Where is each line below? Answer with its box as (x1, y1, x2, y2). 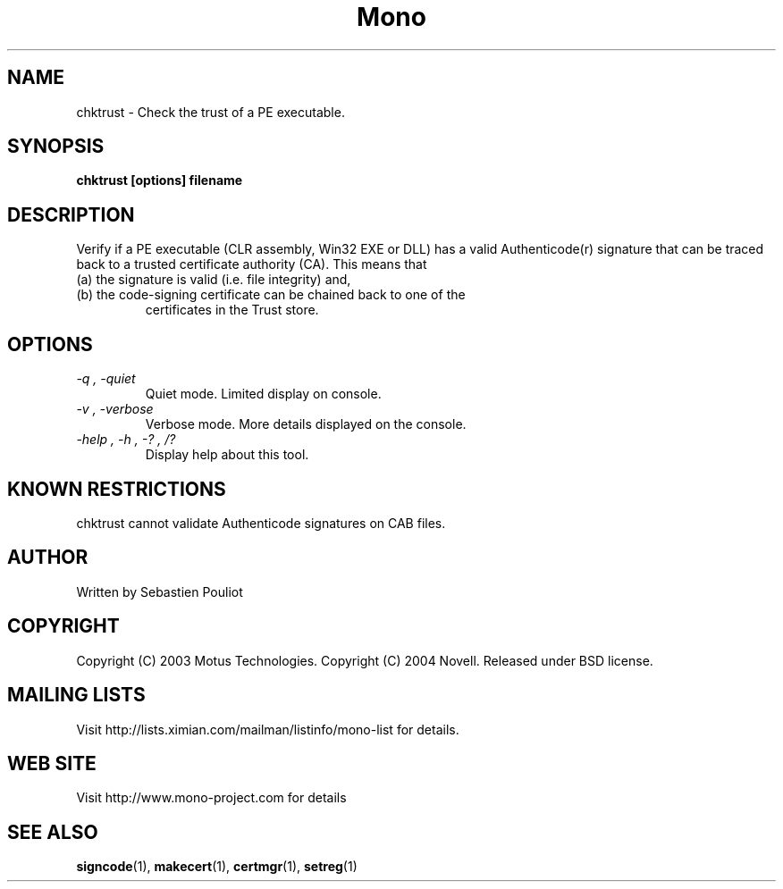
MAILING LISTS (7, 684, 146, 707)
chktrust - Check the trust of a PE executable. (76, 104, 345, 120)
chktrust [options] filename (76, 172, 243, 189)
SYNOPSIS (7, 135, 105, 158)
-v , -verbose (76, 401, 154, 417)
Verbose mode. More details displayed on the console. (145, 416, 467, 432)
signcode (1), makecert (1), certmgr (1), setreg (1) (76, 859, 358, 875)
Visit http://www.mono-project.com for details (76, 790, 347, 806)
